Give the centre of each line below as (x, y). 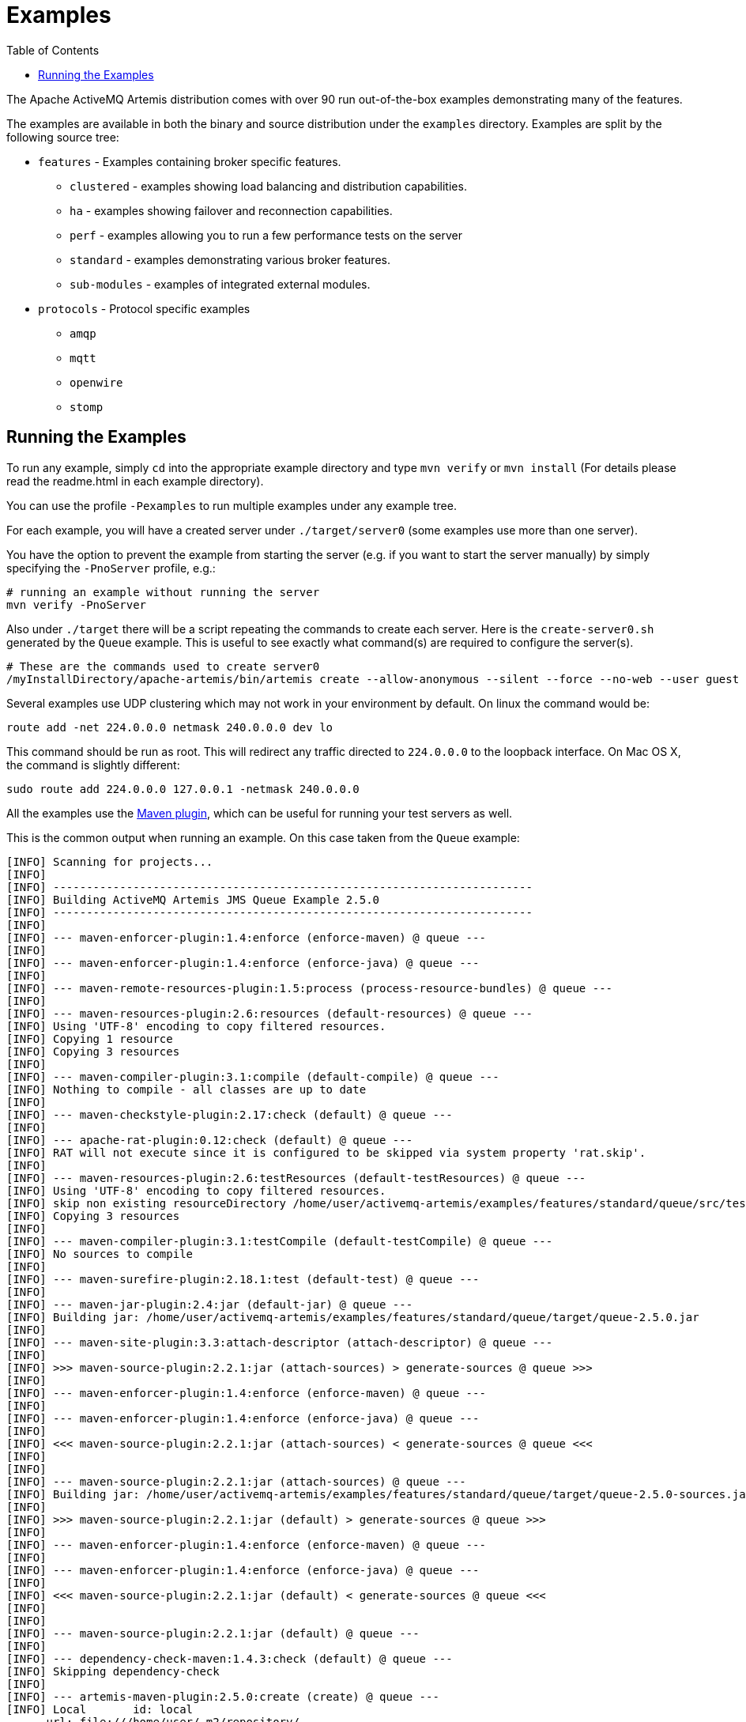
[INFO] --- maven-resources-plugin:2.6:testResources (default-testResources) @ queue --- (296, 1178)
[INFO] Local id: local (100, 1709)
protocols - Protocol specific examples (144, 308)
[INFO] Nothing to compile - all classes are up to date (186, 1089)
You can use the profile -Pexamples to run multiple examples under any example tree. (232, 505)
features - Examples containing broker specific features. (190, 161)
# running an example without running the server (163, 592)
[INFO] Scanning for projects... (110, 861)
